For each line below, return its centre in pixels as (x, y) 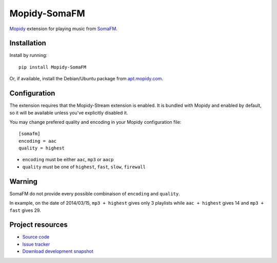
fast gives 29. (25, 210)
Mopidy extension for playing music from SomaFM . (64, 29)
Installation (28, 43)
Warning (24, 181)
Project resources (38, 225)
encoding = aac (38, 141)
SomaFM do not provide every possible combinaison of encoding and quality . (95, 193)
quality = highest (42, 148)
